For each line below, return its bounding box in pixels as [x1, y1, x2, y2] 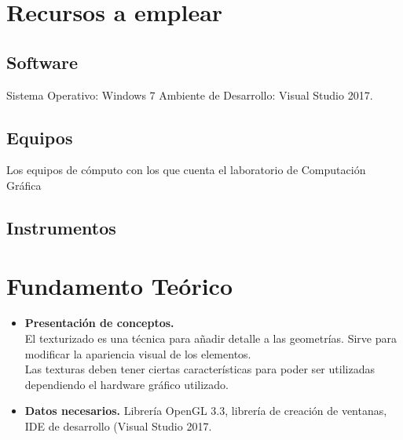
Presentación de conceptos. [24, 315, 174, 331]
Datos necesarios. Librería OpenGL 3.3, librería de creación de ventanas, [24, 402, 387, 419]
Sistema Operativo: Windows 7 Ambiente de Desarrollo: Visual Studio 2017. [6, 86, 373, 103]
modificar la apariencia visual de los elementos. [24, 345, 251, 362]
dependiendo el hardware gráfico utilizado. [24, 376, 229, 392]
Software [6, 49, 79, 74]
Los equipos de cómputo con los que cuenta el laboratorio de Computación [6, 162, 366, 178]
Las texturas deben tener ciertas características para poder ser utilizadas [24, 361, 375, 377]
